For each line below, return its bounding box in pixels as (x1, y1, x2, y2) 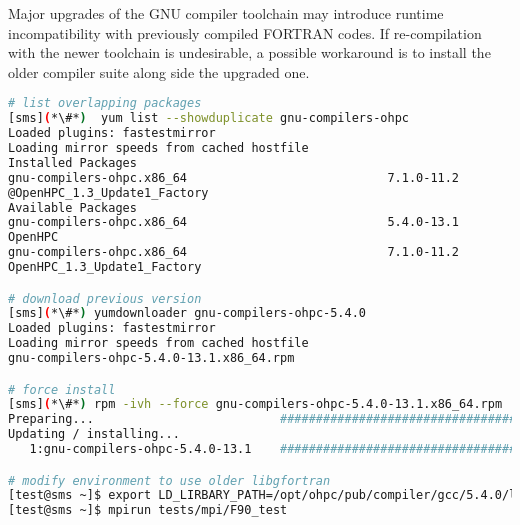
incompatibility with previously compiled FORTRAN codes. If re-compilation (8, 22, 482, 43)
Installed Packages (8, 155, 137, 170)
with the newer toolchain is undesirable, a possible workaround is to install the (8, 42, 491, 63)
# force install (8, 382, 116, 397)
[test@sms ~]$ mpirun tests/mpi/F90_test (8, 503, 288, 518)
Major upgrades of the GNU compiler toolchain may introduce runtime (8, 3, 444, 23)
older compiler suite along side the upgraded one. (8, 61, 310, 82)
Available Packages (8, 200, 137, 215)
